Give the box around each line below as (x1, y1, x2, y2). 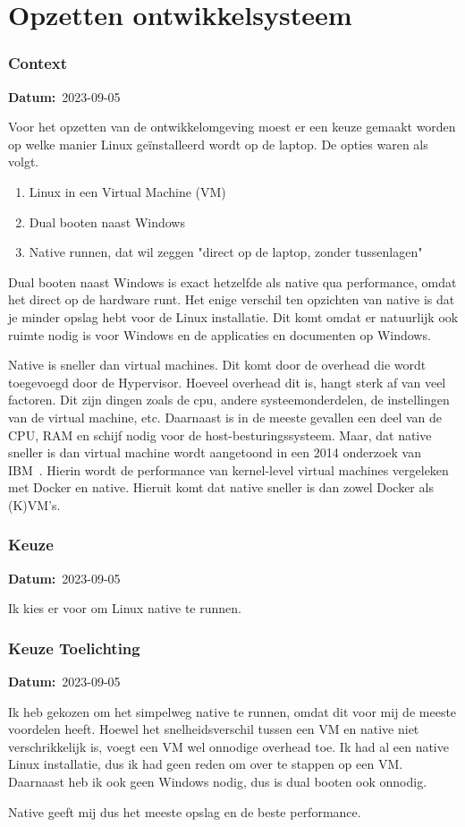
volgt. (8, 152, 39, 171)
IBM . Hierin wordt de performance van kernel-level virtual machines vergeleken (8, 460, 449, 479)
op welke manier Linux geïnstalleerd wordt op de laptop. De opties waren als (8, 134, 428, 153)
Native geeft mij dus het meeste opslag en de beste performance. (8, 802, 361, 821)
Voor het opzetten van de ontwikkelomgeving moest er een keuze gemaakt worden (8, 117, 456, 136)
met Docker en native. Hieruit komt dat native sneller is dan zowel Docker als (8, 478, 434, 497)
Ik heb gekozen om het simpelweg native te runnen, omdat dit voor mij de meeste (8, 702, 457, 720)
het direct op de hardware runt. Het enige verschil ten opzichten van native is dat (8, 290, 455, 309)
